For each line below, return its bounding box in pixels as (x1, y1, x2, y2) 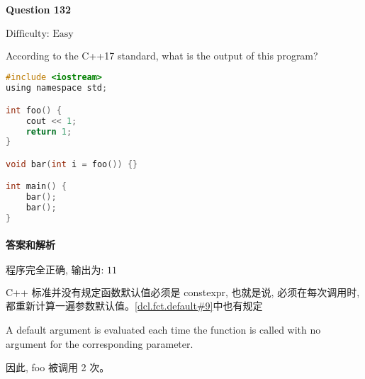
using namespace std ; (6, 83, 108, 94)
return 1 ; (26, 126, 72, 137)
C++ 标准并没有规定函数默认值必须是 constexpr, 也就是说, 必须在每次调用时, (6, 284, 360, 299)
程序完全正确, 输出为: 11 (6, 265, 118, 276)
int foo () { (6, 105, 62, 115)
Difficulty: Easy (6, 28, 74, 39)
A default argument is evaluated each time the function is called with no (6, 322, 321, 336)
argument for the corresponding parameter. (6, 336, 193, 351)
